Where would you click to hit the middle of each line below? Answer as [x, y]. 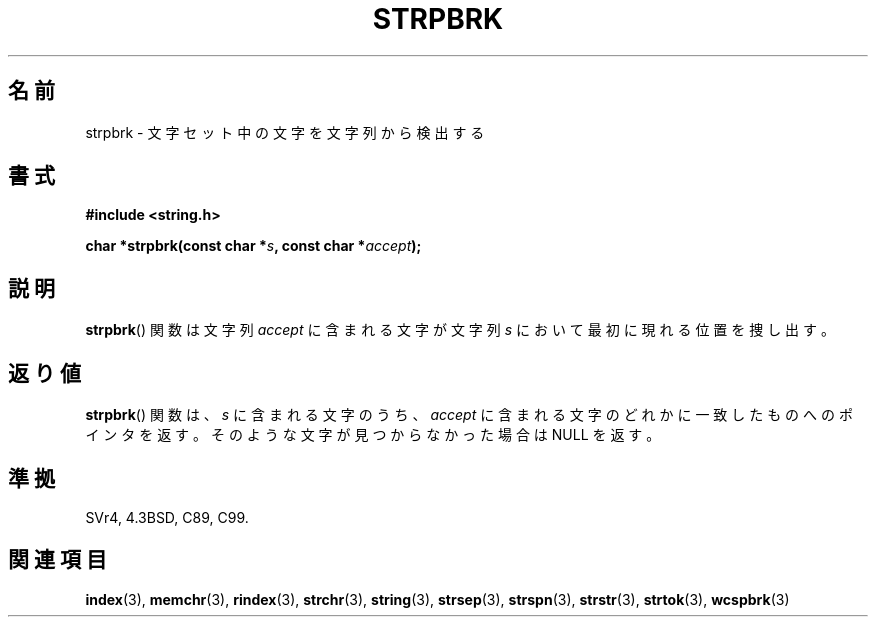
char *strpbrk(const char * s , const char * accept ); [253, 246]
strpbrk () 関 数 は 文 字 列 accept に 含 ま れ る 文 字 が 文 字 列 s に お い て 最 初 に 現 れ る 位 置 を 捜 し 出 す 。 [460, 330]
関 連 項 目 [57, 560]
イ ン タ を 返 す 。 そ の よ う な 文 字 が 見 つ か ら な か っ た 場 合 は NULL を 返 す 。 [373, 435]
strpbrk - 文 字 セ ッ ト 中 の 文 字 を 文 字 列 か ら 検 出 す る [285, 132]
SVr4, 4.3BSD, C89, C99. [167, 517]
